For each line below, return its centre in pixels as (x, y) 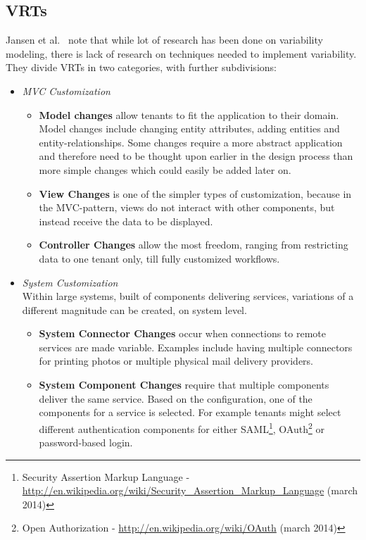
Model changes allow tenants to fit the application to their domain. (189, 114)
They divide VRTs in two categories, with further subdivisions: (141, 67)
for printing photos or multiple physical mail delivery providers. (176, 361)
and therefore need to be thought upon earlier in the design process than (196, 156)
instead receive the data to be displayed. (126, 221)
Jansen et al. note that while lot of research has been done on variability (164, 40)
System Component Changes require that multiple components (184, 385)
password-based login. (86, 442)
